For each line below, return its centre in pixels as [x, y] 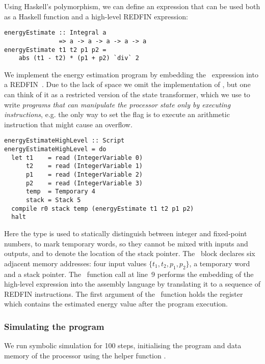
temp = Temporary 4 [60, 192]
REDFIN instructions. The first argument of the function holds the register [124, 293]
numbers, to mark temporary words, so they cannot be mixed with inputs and [126, 243]
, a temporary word [220, 263]
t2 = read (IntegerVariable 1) [84, 166]
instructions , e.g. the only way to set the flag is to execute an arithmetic [117, 114]
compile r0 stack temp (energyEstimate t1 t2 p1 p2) [103, 208]
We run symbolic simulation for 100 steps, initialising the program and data [123, 345]
